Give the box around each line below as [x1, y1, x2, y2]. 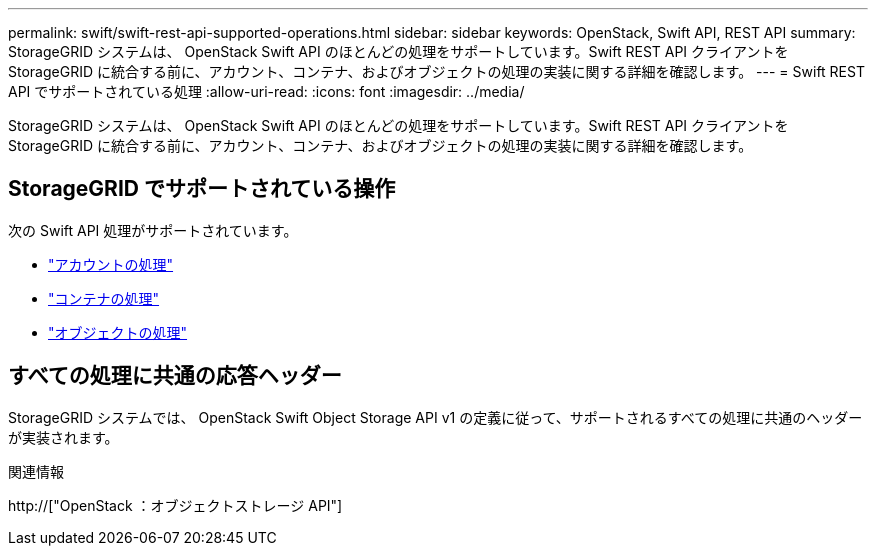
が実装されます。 [8, 428, 119, 446]
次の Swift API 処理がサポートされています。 [8, 221, 298, 239]
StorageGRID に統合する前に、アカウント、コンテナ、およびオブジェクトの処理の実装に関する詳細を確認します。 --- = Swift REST [8, 63, 865, 80]
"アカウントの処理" [48, 255, 174, 273]
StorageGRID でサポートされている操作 [8, 176, 396, 202]
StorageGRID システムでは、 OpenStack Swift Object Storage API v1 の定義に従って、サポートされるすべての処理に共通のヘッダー [8, 408, 863, 426]
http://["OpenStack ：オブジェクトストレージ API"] [8, 496, 343, 514]
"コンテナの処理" [48, 289, 160, 307]
